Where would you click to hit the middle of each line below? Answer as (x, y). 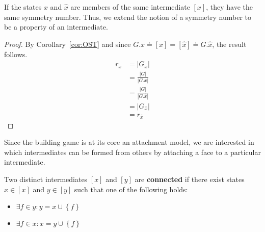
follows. (16, 54)
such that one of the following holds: (131, 189)
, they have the (229, 7)
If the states (23, 7)
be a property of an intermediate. (56, 27)
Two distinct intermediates (46, 179)
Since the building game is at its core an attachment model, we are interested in (129, 142)
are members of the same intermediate (130, 7)
